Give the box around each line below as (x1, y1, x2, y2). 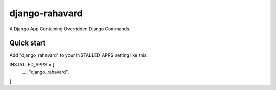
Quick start (9, 39, 46, 48)
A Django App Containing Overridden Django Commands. (9, 26, 131, 32)
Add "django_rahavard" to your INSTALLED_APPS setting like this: (9, 52, 148, 58)
